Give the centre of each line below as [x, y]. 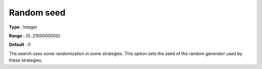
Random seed [37, 13]
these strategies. [26, 60]
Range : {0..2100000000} [35, 36]
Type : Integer [23, 27]
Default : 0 [20, 45]
